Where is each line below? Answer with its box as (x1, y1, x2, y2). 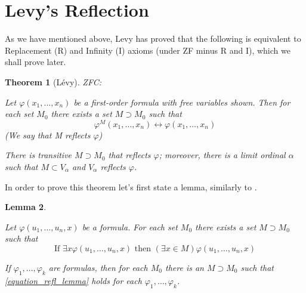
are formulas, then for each (48, 261, 148, 273)
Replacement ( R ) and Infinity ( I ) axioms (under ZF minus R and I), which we (5, 44, 290, 56)
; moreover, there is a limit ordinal (159, 149, 286, 161)
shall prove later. (5, 55, 66, 68)
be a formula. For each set (82, 220, 178, 233)
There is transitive (5, 149, 72, 161)
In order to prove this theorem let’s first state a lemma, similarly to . (5, 180, 257, 193)
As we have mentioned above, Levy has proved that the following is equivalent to (5, 32, 301, 45)
